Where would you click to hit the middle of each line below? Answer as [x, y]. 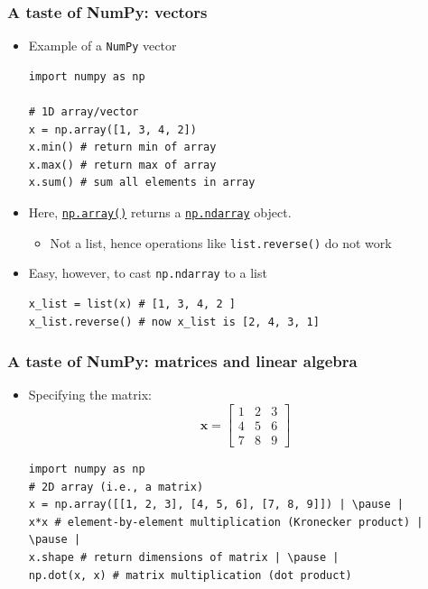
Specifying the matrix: [90, 395]
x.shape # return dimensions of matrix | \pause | [184, 558]
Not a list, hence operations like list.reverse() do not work [221, 242]
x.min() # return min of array [122, 147]
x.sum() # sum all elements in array [142, 183]
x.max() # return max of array [122, 165]
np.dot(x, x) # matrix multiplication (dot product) [190, 575]
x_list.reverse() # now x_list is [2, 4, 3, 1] [174, 322]
